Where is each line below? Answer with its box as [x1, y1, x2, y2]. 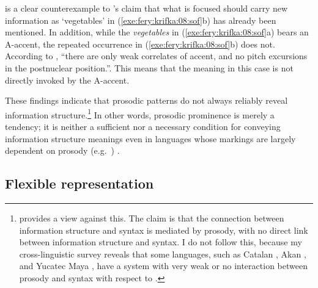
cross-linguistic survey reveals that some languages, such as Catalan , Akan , [19, 247, 306, 260]
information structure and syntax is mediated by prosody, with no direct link [19, 223, 308, 236]
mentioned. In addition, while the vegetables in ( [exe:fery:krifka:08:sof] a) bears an [5, 26, 309, 38]
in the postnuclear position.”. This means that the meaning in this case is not [5, 61, 294, 74]
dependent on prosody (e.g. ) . [5, 144, 120, 157]
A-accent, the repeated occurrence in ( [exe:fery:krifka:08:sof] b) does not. [5, 37, 275, 50]
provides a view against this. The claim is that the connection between [19, 211, 284, 224]
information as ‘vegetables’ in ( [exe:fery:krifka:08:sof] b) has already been [5, 13, 276, 26]
